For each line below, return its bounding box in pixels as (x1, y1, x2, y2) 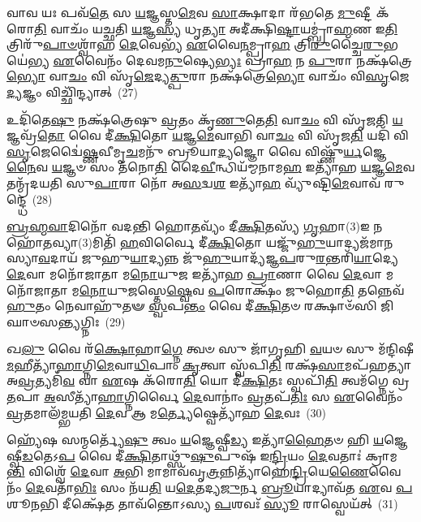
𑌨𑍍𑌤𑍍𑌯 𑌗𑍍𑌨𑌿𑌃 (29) (58, 313, 126, 330)
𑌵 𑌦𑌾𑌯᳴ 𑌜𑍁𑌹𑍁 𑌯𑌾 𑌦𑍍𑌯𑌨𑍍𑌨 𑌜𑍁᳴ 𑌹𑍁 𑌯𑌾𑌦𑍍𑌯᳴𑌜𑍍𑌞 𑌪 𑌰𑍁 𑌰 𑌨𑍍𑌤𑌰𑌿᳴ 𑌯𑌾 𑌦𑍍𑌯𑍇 (37, 249, 398, 266)
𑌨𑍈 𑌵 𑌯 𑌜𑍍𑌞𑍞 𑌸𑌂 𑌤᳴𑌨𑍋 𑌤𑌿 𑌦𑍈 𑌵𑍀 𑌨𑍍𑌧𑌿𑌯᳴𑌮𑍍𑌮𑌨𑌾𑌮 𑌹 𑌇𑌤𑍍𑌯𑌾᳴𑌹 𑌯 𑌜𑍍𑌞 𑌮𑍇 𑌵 (6, 158, 415, 175)
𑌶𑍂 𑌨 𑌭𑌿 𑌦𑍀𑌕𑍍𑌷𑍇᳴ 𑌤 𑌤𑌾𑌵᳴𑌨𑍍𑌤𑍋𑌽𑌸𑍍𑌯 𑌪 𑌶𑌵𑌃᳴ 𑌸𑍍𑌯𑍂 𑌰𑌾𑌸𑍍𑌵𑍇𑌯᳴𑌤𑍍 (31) (6, 494, 398, 511)
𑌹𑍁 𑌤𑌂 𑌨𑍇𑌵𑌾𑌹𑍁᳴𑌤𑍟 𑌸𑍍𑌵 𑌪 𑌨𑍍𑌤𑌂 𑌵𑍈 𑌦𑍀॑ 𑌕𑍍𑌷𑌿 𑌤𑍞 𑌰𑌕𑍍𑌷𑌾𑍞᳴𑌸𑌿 (6, 297, 377, 314)
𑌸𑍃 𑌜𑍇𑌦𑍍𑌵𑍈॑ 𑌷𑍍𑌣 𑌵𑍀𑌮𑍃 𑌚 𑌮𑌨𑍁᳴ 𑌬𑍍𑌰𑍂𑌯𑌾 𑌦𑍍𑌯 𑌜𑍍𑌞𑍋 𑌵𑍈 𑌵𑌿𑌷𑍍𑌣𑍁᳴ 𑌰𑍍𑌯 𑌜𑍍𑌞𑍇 (6, 142, 387, 159)
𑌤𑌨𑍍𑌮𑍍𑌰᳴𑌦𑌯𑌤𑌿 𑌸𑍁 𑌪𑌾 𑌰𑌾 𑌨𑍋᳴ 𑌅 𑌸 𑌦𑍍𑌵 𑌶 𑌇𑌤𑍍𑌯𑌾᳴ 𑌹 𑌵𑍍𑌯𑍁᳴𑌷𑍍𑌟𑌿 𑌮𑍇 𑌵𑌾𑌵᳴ (6, 174, 381, 191)
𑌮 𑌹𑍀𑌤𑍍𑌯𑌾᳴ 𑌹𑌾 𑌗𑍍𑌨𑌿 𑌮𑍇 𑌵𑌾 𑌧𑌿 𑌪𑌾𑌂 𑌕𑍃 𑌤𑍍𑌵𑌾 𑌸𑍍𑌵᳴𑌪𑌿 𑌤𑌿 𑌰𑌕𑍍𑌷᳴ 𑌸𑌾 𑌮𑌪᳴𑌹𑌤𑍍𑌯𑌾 (6, 356, 411, 373)
